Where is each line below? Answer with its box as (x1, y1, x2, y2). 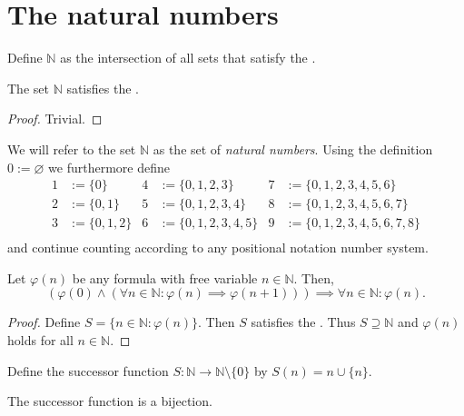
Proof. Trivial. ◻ (7, 109, 103, 128)
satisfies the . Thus (251, 312, 356, 332)
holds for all (7, 331, 74, 349)
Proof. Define (7, 312, 81, 332)
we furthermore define (48, 157, 171, 176)
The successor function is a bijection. (7, 391, 212, 411)
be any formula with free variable (72, 268, 258, 287)
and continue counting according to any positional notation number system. (7, 238, 429, 257)
